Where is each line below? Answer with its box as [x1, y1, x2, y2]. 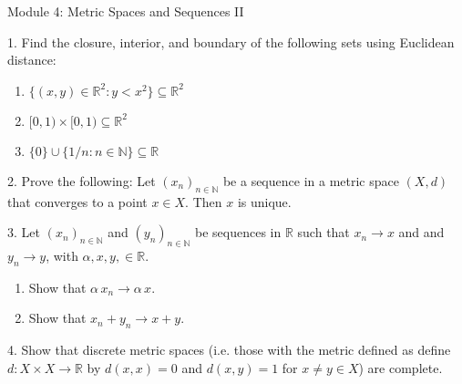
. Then [185, 192, 222, 211]
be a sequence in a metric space [222, 171, 399, 190]
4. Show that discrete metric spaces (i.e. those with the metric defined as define [7, 340, 451, 359]
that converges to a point [7, 192, 148, 211]
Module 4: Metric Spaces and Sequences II [7, 2, 244, 20]
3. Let [7, 223, 40, 242]
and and [398, 223, 445, 242]
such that [297, 223, 350, 242]
